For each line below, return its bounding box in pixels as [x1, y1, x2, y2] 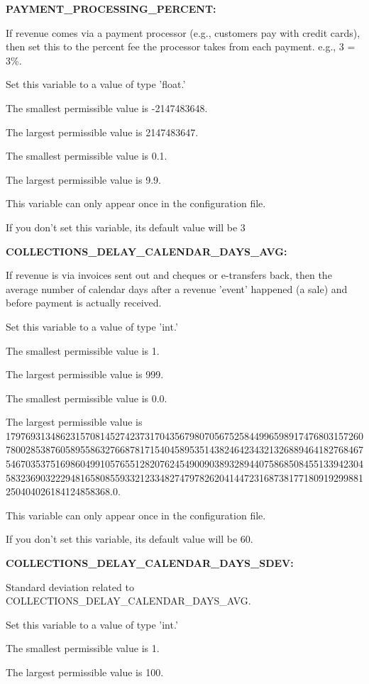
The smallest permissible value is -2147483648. [6, 100, 208, 115]
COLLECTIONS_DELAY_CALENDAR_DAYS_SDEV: [6, 556, 294, 570]
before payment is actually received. [6, 295, 162, 310]
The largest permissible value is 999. [6, 367, 164, 382]
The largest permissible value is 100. [6, 665, 164, 679]
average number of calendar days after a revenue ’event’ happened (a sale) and [6, 281, 348, 296]
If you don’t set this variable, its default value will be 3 [6, 219, 246, 234]
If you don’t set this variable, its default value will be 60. [6, 531, 253, 546]
